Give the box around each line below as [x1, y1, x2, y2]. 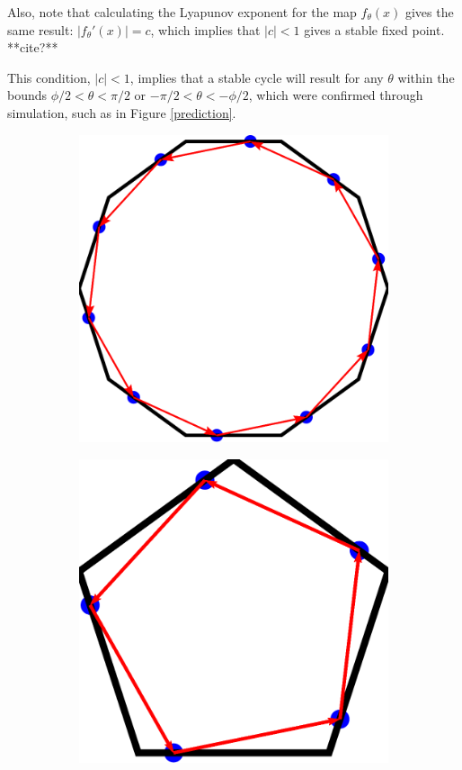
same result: [7, 20, 74, 39]
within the [397, 68, 455, 86]
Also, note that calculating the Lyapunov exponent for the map [7, 3, 357, 21]
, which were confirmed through [248, 86, 423, 104]
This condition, [7, 68, 91, 86]
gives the [404, 3, 454, 21]
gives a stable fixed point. [304, 20, 445, 39]
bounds [7, 86, 48, 104]
